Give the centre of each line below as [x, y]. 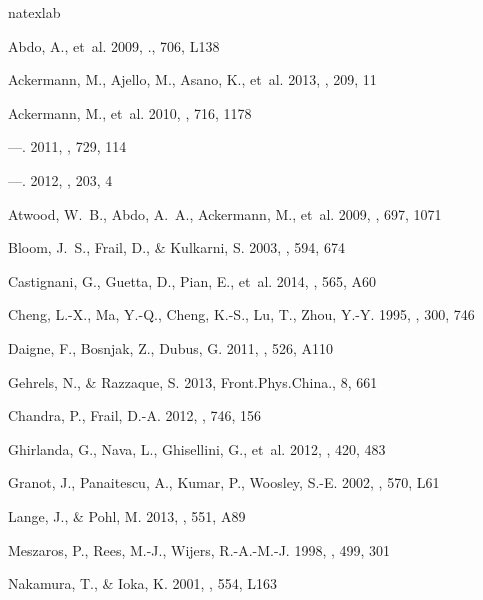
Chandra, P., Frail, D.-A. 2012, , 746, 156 [135, 415]
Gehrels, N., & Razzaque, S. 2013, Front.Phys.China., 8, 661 [193, 381]
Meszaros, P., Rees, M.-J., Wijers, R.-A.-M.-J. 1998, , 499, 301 [199, 549]
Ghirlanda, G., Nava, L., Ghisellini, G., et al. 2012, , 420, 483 [197, 448]
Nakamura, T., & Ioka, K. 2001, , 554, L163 [142, 583]
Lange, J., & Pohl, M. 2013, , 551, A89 [127, 515]
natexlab [34, 12]
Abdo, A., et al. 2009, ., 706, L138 [114, 45]
